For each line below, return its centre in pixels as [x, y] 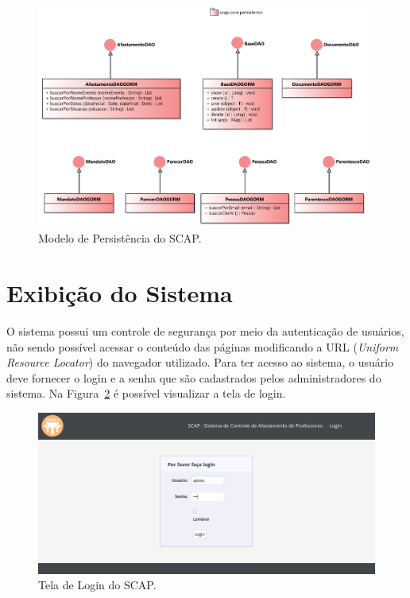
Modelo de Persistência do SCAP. [120, 238]
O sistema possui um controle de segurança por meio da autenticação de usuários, [205, 330]
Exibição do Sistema [120, 293]
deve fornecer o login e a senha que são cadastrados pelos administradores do [194, 377]
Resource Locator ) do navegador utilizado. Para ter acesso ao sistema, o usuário [200, 362]
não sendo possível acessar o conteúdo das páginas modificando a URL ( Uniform [203, 346]
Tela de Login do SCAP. [97, 585]
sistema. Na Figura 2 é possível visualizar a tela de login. [146, 393]
